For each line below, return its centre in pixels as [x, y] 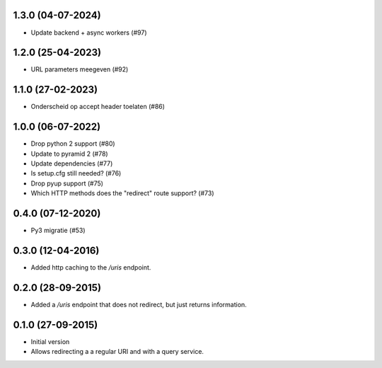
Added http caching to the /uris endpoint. [91, 268]
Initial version [50, 341]
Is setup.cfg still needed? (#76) [76, 173]
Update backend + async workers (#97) [89, 33]
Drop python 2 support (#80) [73, 144]
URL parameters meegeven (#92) [80, 69]
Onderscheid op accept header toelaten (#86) [98, 107]
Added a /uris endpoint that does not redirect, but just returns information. [139, 304]
